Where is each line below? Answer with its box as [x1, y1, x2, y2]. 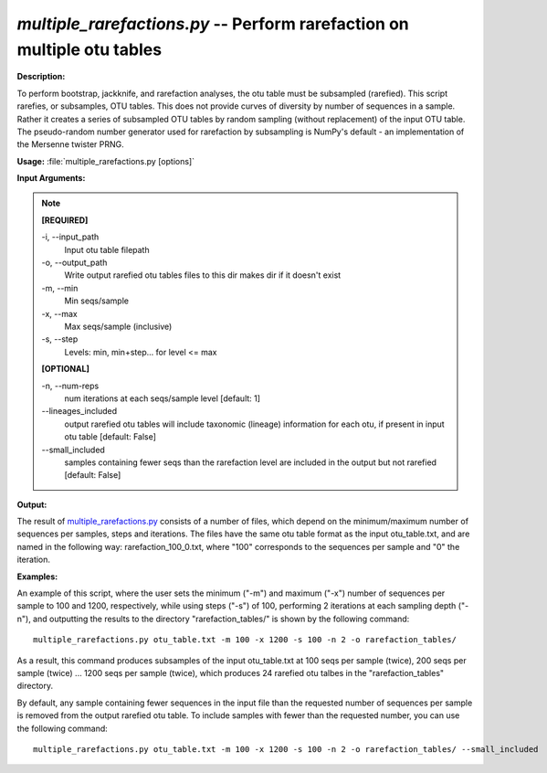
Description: [16, 71, 66, 82]
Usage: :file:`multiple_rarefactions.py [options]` [16, 155, 195, 166]
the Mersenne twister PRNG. [16, 139, 125, 150]
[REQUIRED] [41, 215, 89, 226]
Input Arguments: [16, 173, 86, 184]
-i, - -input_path [41, 231, 100, 242]
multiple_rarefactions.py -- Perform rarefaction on [16, 14, 410, 34]
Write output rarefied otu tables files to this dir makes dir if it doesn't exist [64, 270, 342, 281]
